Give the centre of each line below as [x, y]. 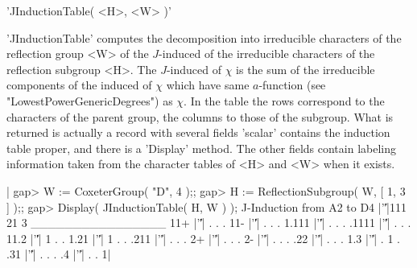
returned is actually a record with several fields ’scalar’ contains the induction [198, 132]
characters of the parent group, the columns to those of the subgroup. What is [200, 116]
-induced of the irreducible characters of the [267, 54]
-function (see [292, 85]
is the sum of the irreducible [306, 69]
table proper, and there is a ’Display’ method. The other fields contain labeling [202, 148]
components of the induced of [79, 85]
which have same [208, 85]
